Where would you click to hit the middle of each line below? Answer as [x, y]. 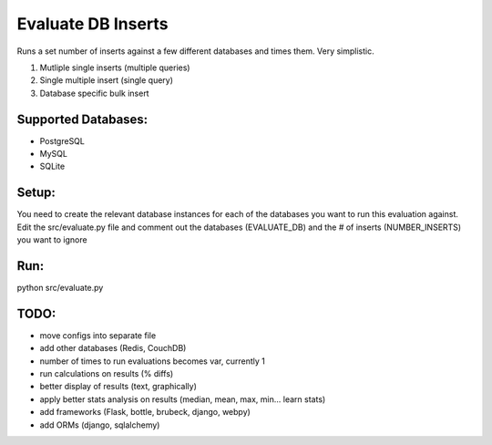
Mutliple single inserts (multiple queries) [115, 67]
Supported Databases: [82, 119]
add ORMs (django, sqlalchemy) [100, 425]
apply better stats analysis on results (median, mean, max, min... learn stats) [183, 399]
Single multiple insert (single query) [106, 80]
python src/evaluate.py [60, 288]
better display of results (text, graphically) [118, 387]
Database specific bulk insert [94, 93]
